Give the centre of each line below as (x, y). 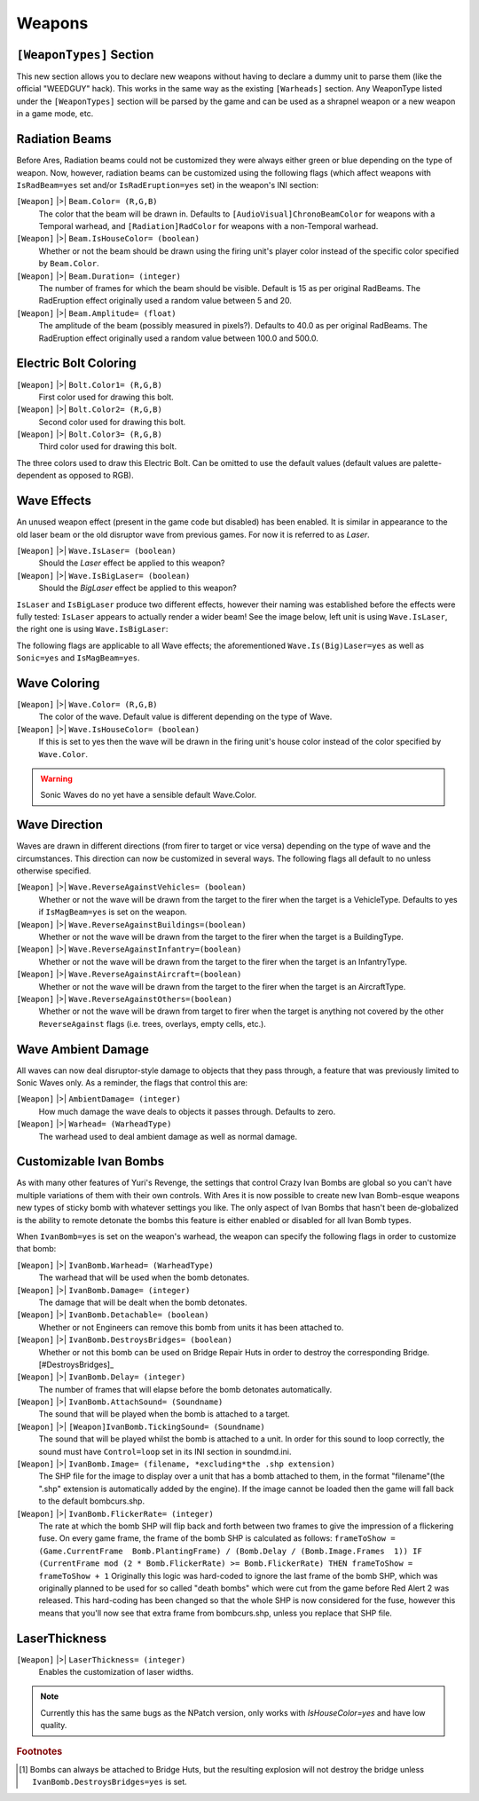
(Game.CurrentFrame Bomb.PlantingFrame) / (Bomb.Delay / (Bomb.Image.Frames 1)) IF (231, 1551)
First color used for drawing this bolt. (106, 397)
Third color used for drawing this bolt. (108, 446)
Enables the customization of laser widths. (116, 1672)
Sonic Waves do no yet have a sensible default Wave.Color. (149, 795)
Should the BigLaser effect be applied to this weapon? (137, 588)
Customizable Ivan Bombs (90, 1161)
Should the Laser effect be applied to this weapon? (132, 563)
